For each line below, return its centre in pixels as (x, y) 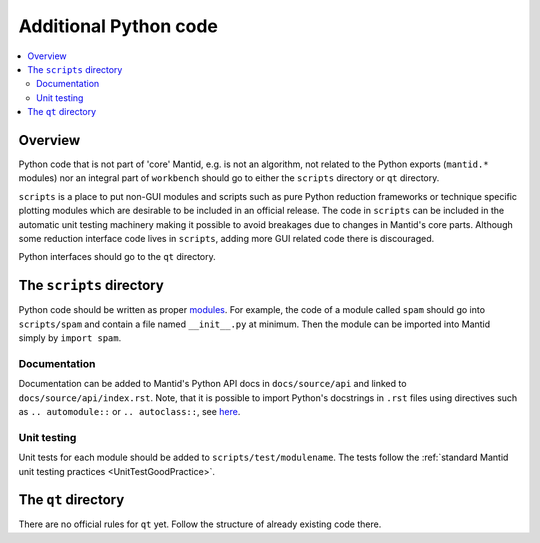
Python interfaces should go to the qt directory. (117, 257)
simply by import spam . (70, 338)
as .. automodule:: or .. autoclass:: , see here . (129, 411)
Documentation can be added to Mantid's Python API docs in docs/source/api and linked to (212, 384)
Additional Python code (118, 26)
